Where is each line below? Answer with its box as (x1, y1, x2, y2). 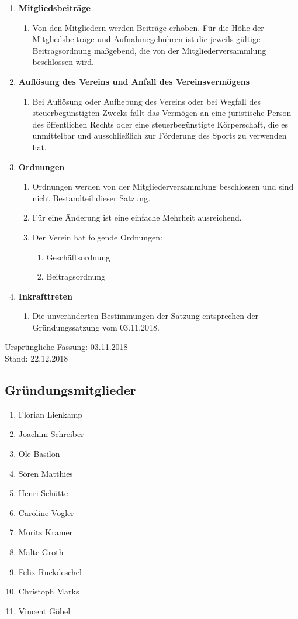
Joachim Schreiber (18, 428, 84, 440)
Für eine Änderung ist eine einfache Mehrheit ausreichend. (32, 211, 242, 223)
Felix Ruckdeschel (18, 565, 82, 577)
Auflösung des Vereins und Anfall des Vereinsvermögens (18, 75, 250, 87)
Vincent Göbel (18, 604, 71, 617)
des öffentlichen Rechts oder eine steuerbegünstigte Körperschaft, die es (32, 118, 289, 130)
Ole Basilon (18, 448, 60, 460)
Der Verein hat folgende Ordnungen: (32, 231, 162, 243)
